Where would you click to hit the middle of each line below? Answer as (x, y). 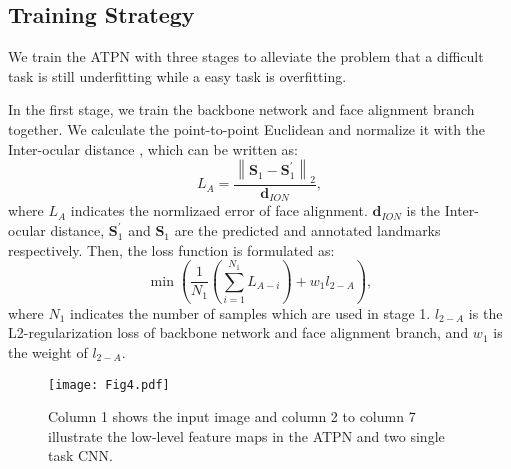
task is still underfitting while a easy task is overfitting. (177, 75)
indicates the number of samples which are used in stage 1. (250, 312)
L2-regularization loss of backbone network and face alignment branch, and (238, 332)
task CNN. (81, 455)
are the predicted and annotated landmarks (307, 230)
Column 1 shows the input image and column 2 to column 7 (232, 416)
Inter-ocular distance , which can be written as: (153, 148)
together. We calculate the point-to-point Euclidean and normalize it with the (247, 128)
